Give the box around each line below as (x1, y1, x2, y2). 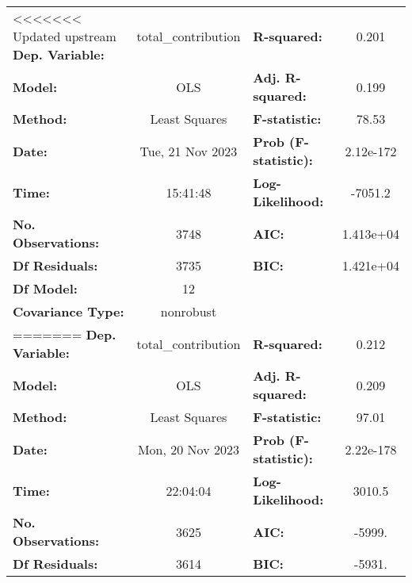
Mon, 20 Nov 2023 (137, 439, 239, 458)
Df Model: (13, 279, 78, 297)
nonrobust (160, 302, 217, 320)
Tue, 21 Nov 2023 (139, 141, 238, 160)
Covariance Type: (13, 302, 124, 320)
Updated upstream (13, 27, 116, 45)
